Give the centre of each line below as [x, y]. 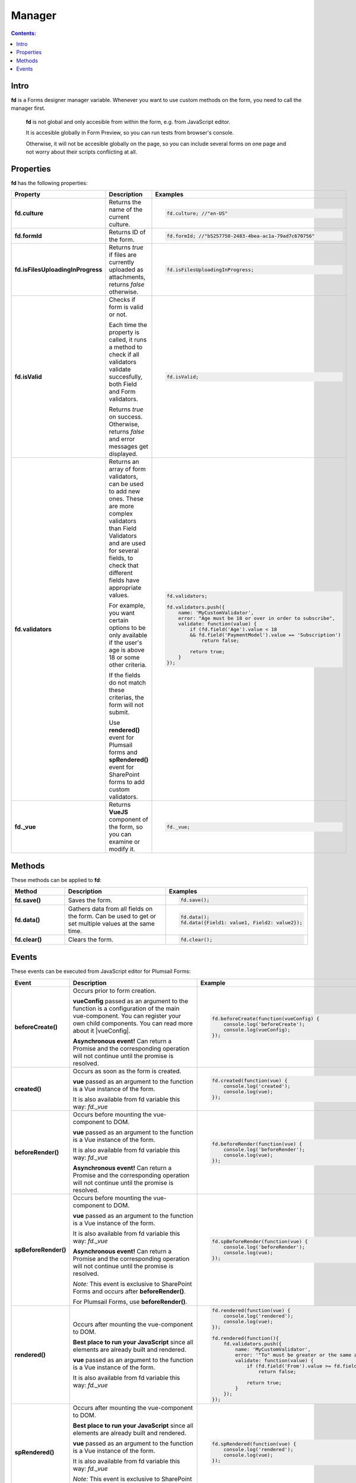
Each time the [128, 325]
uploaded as [126, 270]
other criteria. [128, 665]
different [121, 573]
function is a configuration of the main [126, 1008]
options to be [127, 628]
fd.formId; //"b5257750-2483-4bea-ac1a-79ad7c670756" [241, 236]
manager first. [28, 108]
